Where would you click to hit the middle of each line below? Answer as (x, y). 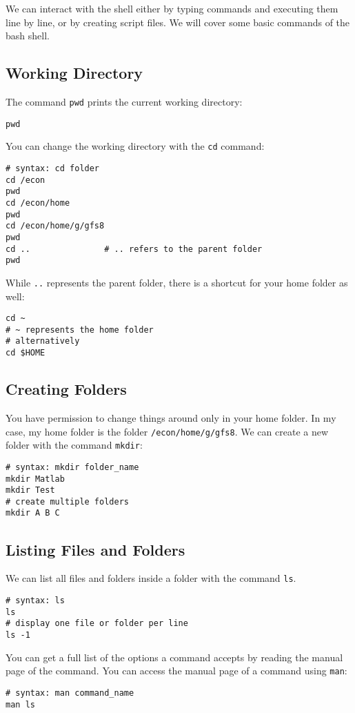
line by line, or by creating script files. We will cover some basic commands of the (178, 22)
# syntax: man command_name (70, 693)
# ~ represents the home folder (80, 330)
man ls (20, 704)
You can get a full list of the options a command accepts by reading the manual (174, 657)
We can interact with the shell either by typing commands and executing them (172, 8)
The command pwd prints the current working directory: (124, 101)
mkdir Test (30, 490)
